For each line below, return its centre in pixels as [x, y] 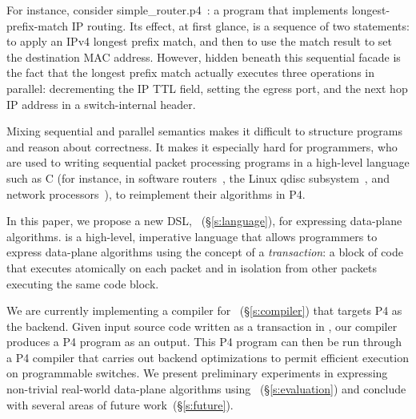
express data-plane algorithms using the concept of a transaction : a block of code [205, 252]
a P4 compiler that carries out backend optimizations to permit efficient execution [208, 357]
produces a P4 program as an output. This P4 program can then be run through [204, 342]
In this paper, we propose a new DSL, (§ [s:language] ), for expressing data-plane [204, 221]
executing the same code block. [83, 283]
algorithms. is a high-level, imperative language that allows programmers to [192, 236]
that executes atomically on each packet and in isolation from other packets [192, 267]
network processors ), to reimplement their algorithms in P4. [156, 193]
